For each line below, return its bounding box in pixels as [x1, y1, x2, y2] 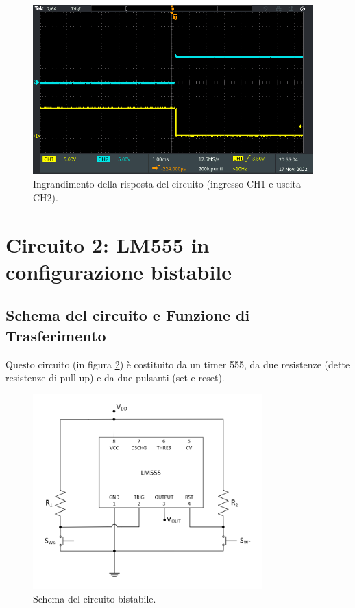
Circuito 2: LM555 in [5, 230, 210, 258]
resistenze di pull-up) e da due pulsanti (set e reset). [5, 370, 225, 385]
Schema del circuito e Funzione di [5, 304, 250, 326]
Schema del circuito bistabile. [33, 591, 156, 605]
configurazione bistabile [5, 257, 232, 285]
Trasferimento [5, 324, 106, 346]
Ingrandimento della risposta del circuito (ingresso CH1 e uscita [33, 177, 301, 191]
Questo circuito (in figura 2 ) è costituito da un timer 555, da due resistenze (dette [5, 357, 350, 371]
